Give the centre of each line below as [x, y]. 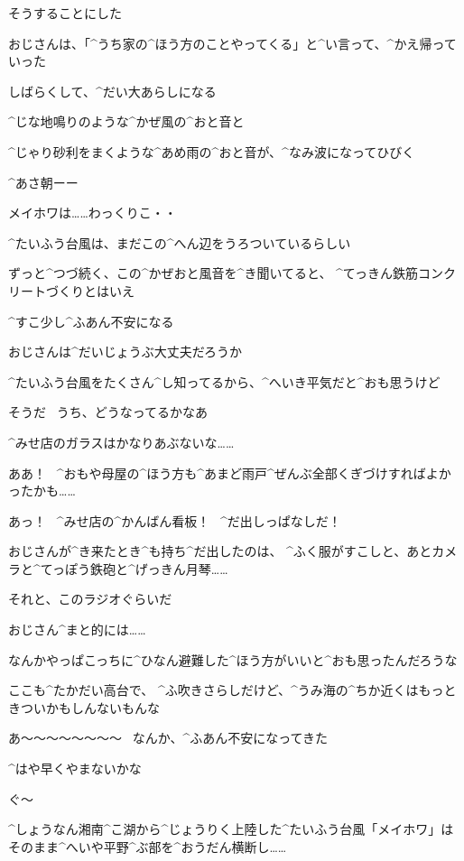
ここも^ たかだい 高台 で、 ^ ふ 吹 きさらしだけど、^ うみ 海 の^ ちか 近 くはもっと [232, 690]
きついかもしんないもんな [84, 707]
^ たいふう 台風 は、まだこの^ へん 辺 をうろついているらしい [180, 242]
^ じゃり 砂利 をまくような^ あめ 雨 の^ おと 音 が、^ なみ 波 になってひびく [212, 151]
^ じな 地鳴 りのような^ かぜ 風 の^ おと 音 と [126, 121]
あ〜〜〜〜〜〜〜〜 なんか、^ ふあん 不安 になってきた [168, 738]
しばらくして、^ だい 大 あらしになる [112, 91]
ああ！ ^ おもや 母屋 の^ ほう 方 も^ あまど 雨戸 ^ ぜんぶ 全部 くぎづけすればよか [230, 472]
